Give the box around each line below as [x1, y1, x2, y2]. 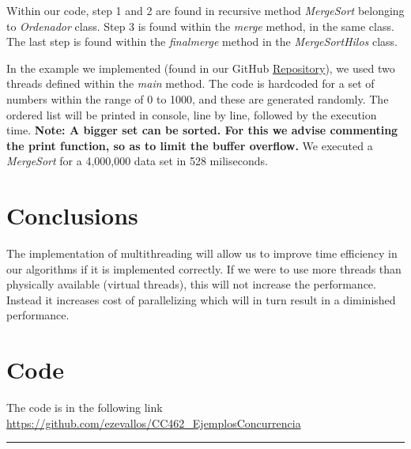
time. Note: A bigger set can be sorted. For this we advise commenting [6, 122, 398, 138]
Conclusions [6, 199, 138, 232]
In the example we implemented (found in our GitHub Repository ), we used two [6, 59, 395, 76]
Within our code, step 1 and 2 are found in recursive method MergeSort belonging [6, 2, 405, 18]
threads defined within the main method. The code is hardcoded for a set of [6, 75, 375, 92]
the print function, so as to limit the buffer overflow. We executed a [6, 137, 373, 153]
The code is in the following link [6, 399, 163, 416]
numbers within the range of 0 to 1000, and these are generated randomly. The [6, 90, 389, 107]
